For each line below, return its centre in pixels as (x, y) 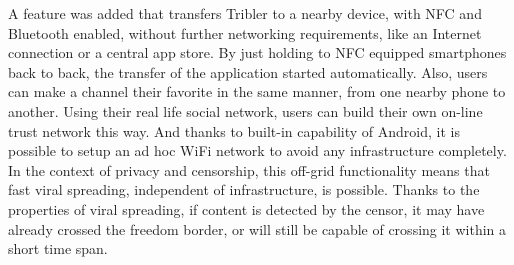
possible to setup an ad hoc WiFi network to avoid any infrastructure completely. (257, 150)
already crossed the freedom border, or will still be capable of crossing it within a (257, 228)
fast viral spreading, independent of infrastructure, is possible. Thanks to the (244, 189)
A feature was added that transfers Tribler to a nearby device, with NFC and (245, 13)
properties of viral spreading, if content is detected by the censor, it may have (246, 208)
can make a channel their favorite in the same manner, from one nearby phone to (257, 91)
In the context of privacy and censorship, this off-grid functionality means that (249, 169)
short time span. (58, 248)
